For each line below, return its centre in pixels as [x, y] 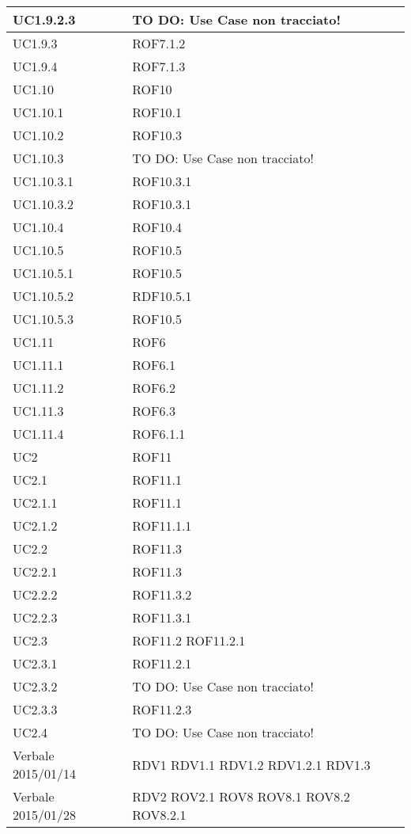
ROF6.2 [154, 388]
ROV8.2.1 [159, 815]
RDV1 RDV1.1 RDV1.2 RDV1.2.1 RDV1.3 [251, 764]
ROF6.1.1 [159, 434]
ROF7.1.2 [159, 43]
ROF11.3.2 [162, 594]
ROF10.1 [157, 112]
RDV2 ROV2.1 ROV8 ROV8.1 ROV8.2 [241, 796]
